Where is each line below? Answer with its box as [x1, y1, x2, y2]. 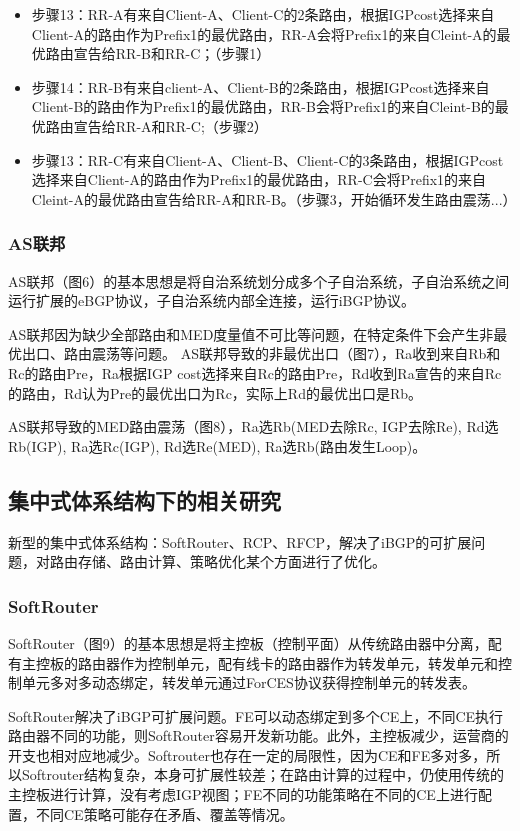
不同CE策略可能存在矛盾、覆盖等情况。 [35, 803, 294, 824]
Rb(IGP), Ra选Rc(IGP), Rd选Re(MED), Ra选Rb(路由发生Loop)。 [8, 435, 427, 456]
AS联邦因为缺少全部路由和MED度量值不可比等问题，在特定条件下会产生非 [8, 323, 494, 344]
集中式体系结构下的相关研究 [8, 484, 281, 515]
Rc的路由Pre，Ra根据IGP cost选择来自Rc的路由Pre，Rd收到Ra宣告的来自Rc [8, 362, 502, 383]
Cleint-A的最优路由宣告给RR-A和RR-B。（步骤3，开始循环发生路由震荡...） [31, 188, 517, 209]
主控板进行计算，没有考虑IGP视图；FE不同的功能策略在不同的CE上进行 [8, 784, 478, 805]
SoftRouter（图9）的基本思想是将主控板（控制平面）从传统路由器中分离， [8, 632, 488, 653]
